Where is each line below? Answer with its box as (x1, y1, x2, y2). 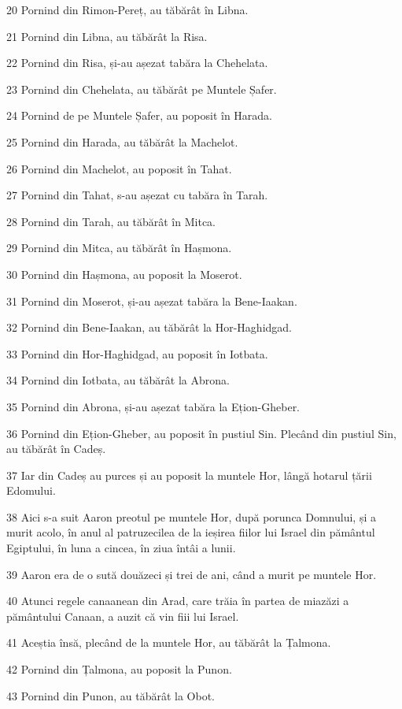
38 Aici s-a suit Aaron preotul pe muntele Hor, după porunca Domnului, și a (6, 508, 376, 525)
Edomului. (6, 482, 56, 499)
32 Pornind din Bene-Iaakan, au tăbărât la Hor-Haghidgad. (6, 319, 293, 336)
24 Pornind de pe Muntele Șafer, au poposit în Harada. (6, 107, 273, 124)
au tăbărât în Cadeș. (6, 440, 106, 457)
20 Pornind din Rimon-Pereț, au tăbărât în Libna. (6, 2, 249, 17)
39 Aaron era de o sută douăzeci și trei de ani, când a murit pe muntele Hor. (6, 566, 377, 582)
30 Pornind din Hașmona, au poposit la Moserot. (6, 265, 242, 282)
